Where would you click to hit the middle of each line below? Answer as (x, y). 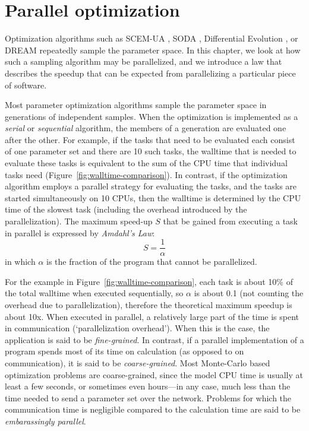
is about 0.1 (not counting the (249, 293)
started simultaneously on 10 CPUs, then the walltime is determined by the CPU (153, 197)
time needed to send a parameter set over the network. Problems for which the (148, 397)
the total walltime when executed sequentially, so (94, 293)
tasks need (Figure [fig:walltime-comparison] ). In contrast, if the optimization (146, 174)
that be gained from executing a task (231, 221)
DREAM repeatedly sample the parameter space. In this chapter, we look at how (153, 50)
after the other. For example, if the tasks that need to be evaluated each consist (150, 139)
